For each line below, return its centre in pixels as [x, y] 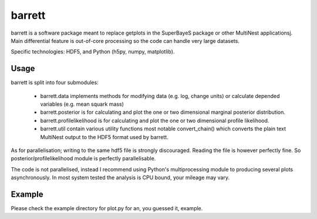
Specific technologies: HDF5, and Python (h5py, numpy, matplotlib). [93, 52]
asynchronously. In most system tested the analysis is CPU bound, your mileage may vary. [120, 178]
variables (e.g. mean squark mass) [82, 104]
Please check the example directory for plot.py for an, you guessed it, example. [107, 208]
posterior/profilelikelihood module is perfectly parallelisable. [83, 159]
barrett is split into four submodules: [55, 83]
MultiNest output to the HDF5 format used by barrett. [104, 137]
